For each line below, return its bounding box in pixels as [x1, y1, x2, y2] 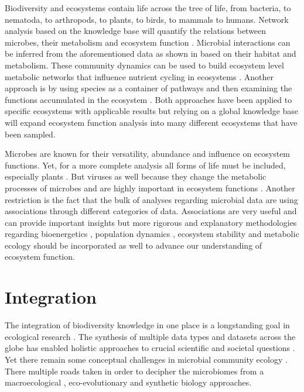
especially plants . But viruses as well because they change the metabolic [5, 170, 267, 183]
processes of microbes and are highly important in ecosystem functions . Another [5, 181, 295, 194]
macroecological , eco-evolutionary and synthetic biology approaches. [5, 376, 252, 388]
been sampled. [5, 128, 56, 140]
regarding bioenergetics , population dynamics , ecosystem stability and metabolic [5, 228, 299, 240]
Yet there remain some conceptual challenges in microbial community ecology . [5, 353, 288, 365]
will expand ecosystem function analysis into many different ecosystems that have [5, 116, 298, 128]
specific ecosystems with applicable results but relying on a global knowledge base [5, 105, 299, 117]
